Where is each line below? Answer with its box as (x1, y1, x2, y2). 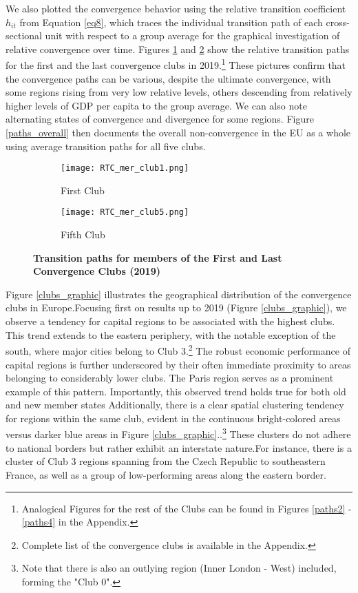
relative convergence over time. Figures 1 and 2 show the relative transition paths (6, 41, 350, 56)
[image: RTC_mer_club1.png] (61, 163, 189, 174)
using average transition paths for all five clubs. (6, 138, 206, 153)
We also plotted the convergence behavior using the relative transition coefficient (6, 1, 346, 15)
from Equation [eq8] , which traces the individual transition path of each (19, 14, 323, 29)
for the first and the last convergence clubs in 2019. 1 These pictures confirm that (6, 56, 346, 72)
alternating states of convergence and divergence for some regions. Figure (6, 112, 314, 126)
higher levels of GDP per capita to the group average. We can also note (6, 98, 307, 112)
